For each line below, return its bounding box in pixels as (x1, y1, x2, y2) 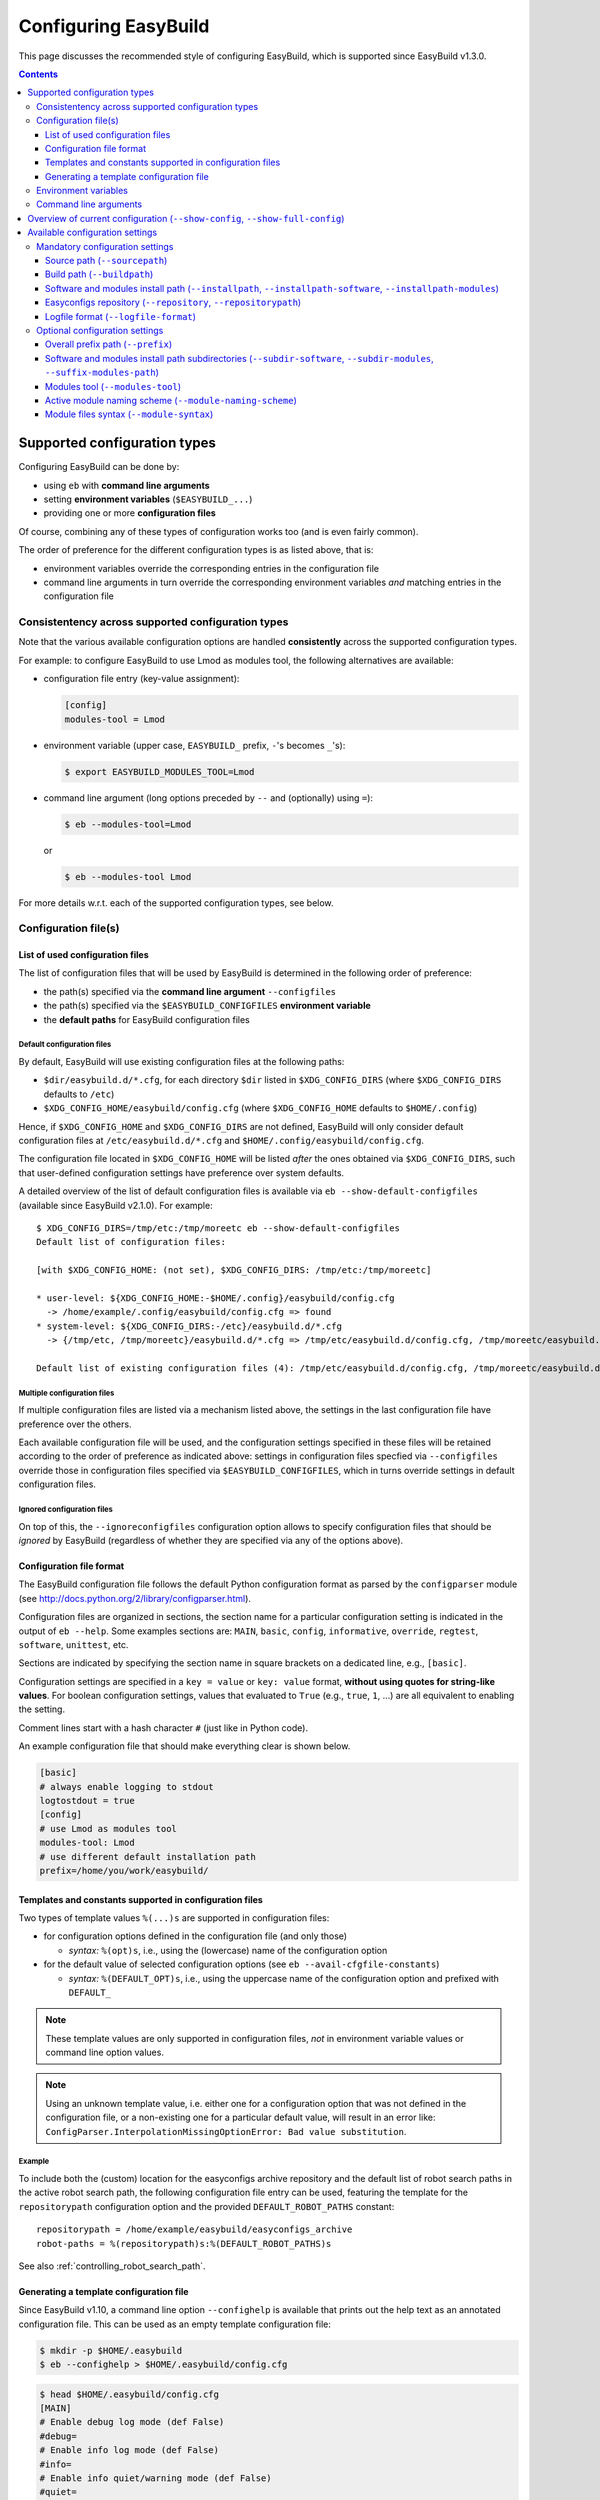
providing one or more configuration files (43, 507, 217, 519)
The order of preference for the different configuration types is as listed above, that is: (18, 544, 374, 556)
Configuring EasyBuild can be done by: (18, 461, 180, 473)
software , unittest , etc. (18, 1638, 129, 1650)
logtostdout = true (39, 1795, 135, 1806)
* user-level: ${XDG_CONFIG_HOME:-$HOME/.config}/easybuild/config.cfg (36, 1292, 395, 1304)
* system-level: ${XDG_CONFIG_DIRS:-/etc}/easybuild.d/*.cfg (36, 1320, 342, 1332)
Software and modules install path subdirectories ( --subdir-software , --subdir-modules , (45, 352, 434, 364)
